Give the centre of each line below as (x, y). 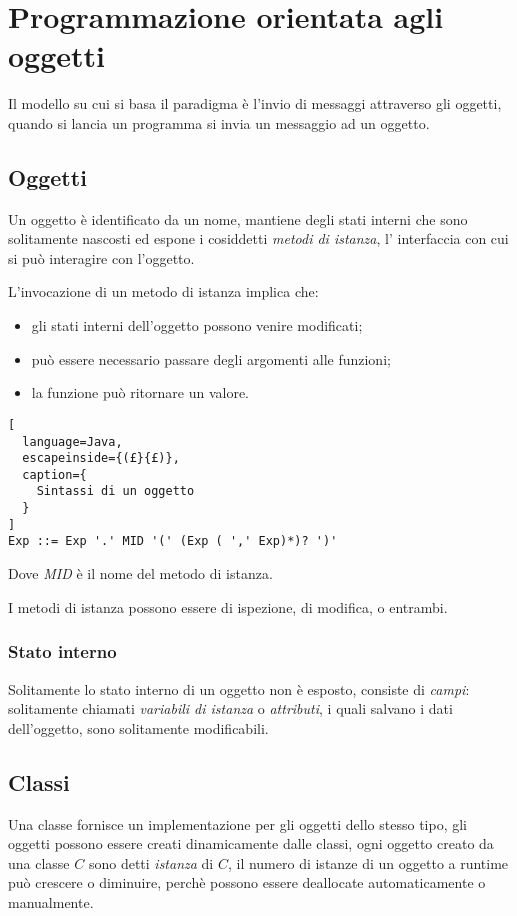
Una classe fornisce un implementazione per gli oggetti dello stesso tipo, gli (238, 823)
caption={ (54, 474)
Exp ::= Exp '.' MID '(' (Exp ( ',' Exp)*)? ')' (173, 541)
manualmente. (51, 901)
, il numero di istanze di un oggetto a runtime (368, 862)
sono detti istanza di (151, 862)
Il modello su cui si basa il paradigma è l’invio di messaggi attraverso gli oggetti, (255, 103)
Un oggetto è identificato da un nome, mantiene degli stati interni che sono (238, 218)
